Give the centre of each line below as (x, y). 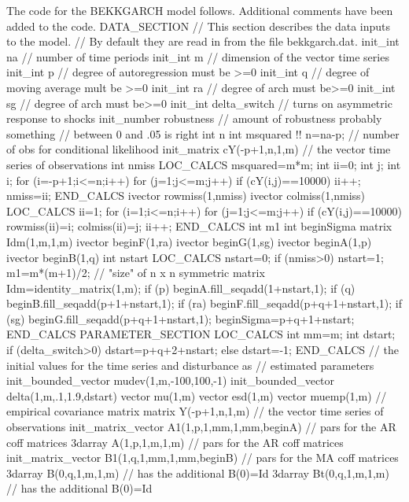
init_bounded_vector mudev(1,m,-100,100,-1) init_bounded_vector (171, 380)
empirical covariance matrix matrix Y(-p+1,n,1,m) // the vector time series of (195, 411)
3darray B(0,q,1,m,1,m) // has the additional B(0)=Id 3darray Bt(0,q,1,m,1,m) (198, 472)
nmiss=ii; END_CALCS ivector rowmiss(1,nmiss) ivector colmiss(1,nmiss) (186, 196)
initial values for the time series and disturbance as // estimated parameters (190, 365)
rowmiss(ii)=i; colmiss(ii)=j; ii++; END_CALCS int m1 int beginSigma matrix (199, 226)
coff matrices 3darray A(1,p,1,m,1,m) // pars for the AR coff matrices (175, 442)
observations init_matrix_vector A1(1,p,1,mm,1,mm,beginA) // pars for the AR (201, 427)
